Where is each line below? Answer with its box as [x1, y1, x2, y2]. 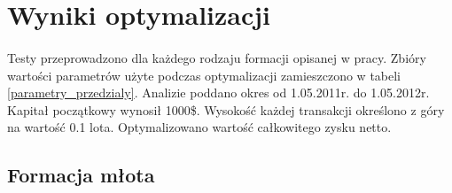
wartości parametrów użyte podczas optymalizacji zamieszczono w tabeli [7, 66, 401, 84]
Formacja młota [7, 161, 155, 189]
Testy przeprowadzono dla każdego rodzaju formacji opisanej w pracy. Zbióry [7, 48, 426, 66]
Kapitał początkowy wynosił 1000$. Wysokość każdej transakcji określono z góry [7, 100, 445, 119]
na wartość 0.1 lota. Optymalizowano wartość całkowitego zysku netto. [7, 118, 392, 136]
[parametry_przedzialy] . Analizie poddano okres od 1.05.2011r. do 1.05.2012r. [7, 83, 430, 102]
